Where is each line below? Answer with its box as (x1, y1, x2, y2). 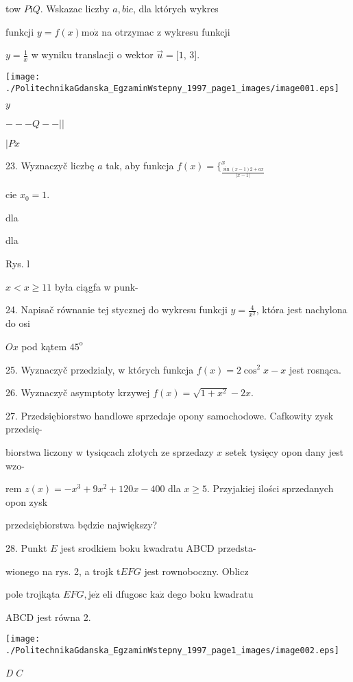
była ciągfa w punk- (55, 279, 138, 293)
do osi (5, 316, 30, 330)
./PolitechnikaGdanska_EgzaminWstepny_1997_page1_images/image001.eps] (5, 83, 339, 93)
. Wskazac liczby (40, 1, 110, 15)
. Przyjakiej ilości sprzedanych (207, 481, 334, 496)
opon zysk (5, 494, 48, 509)
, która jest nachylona (256, 302, 348, 317)
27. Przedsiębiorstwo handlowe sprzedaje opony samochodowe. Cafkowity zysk (5, 408, 334, 422)
